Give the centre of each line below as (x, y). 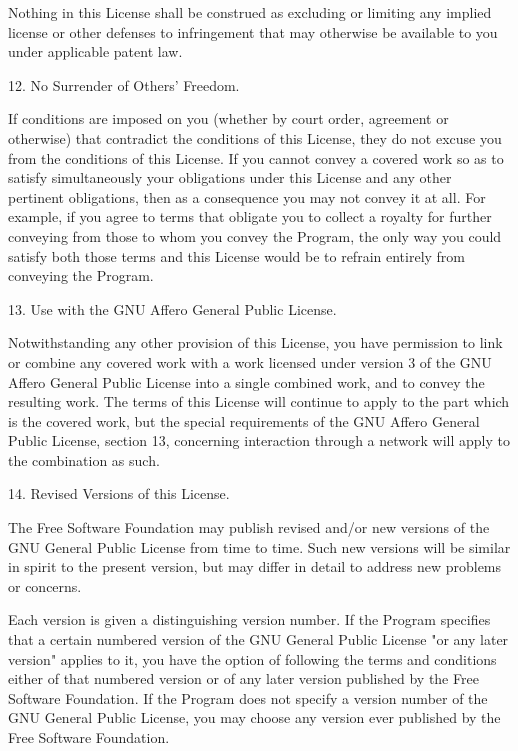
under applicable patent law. (95, 51)
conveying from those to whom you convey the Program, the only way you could (255, 235)
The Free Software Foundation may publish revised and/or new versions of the (249, 527)
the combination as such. (84, 459)
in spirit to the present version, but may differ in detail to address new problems (255, 566)
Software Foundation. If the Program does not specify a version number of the (248, 697)
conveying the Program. (81, 275)
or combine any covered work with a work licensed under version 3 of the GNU (250, 361)
